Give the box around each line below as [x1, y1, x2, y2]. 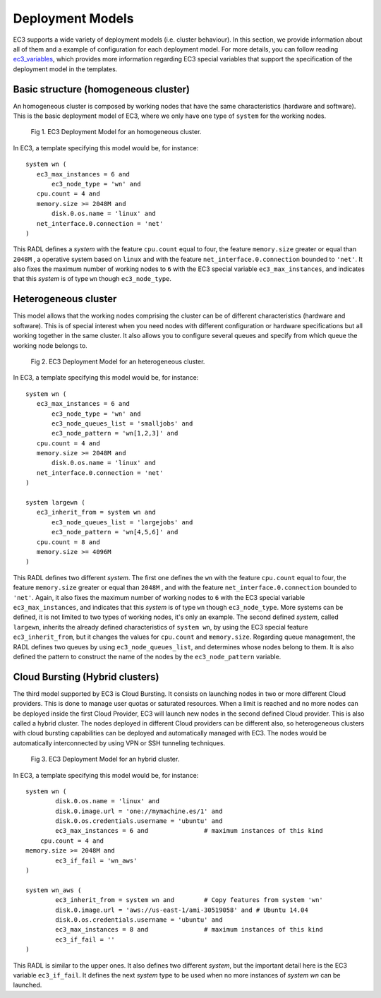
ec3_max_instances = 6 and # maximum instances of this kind [55, 826, 324, 835]
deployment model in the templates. [13, 64, 118, 73]
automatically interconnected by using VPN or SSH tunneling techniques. [13, 738, 226, 747]
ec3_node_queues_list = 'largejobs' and [52, 518, 193, 526]
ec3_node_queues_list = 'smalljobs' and [52, 419, 193, 427]
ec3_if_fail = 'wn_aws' [55, 856, 138, 865]
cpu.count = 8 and [36, 538, 100, 546]
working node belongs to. [13, 341, 87, 349]
